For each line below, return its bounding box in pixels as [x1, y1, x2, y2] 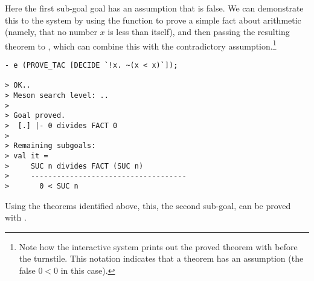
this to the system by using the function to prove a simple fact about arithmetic [5, 13, 301, 26]
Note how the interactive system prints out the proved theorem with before [19, 240, 298, 253]
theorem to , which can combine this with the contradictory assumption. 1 [5, 37, 277, 52]
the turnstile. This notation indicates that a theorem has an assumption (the [19, 252, 304, 265]
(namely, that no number [5, 25, 97, 38]
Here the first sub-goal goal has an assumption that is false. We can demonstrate [5, 2, 304, 14]
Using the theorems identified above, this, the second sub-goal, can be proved [5, 199, 291, 212]
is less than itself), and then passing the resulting [107, 25, 290, 38]
